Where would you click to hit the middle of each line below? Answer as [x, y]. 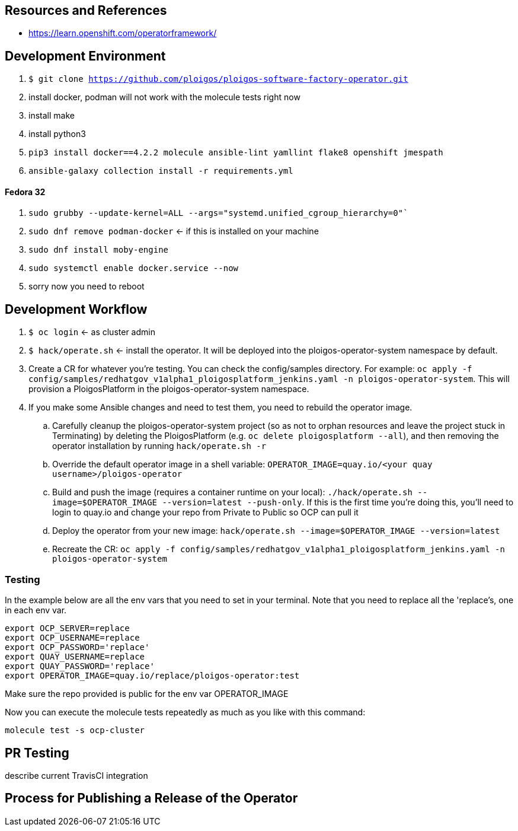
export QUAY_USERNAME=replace [75, 657]
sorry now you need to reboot [87, 286]
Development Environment [85, 56]
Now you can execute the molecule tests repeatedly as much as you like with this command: [185, 712]
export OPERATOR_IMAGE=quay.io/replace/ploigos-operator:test [152, 676]
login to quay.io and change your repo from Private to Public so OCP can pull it [205, 512]
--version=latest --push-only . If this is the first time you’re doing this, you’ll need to [338, 502]
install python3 [57, 134]
